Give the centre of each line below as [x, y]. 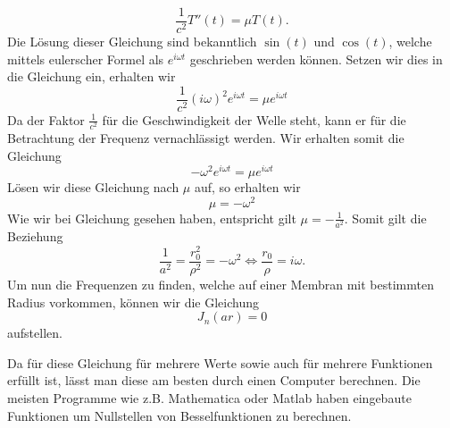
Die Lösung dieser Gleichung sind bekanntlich [132, 42]
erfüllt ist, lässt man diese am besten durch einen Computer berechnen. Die [214, 380]
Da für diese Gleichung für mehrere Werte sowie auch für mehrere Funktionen [220, 362]
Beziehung [35, 236]
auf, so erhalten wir [247, 187]
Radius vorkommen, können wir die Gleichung [133, 302]
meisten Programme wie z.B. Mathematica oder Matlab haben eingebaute [209, 397]
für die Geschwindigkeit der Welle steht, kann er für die [254, 119]
